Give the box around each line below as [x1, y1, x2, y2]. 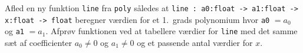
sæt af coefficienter [5, 36, 73, 48]
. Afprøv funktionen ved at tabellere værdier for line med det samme [45, 25, 298, 37]
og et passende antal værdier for [137, 36, 253, 48]
